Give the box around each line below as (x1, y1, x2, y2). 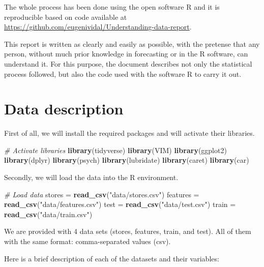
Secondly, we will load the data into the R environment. (4, 172, 179, 183)
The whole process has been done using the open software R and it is (4, 2, 220, 12)
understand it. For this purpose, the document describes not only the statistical (4, 58, 252, 69)
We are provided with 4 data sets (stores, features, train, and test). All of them (4, 226, 251, 236)
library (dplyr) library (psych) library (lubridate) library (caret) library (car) (4, 155, 249, 165)
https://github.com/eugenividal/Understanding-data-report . (4, 21, 192, 32)
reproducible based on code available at (4, 11, 127, 22)
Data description (4, 98, 124, 119)
